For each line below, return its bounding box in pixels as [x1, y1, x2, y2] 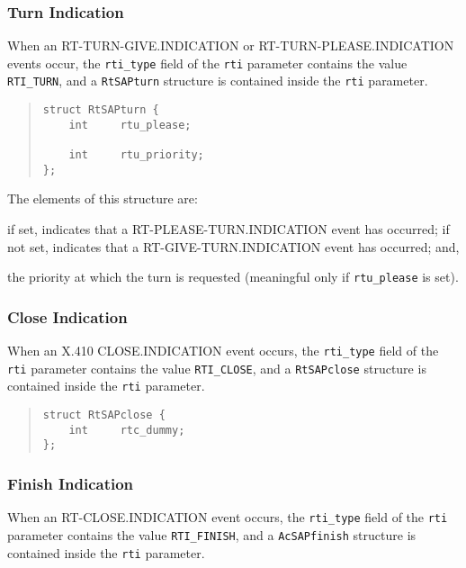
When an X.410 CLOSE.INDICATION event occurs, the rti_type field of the [7, 341, 439, 360]
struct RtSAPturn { [42, 104, 159, 117]
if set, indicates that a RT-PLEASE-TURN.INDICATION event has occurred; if [7, 220, 450, 238]
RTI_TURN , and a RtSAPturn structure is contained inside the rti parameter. [7, 71, 428, 90]
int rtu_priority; [68, 149, 204, 162]
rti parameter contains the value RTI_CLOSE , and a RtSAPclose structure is [7, 358, 426, 377]
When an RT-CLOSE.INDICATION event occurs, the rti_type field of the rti [7, 508, 448, 527]
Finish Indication [7, 472, 134, 494]
